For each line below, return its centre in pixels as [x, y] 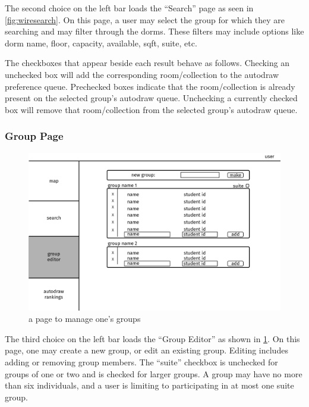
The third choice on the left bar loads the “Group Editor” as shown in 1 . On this [152, 338]
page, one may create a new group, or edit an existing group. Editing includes [146, 350]
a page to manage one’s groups [85, 319]
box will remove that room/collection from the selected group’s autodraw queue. [151, 109]
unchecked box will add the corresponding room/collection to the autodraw [142, 74]
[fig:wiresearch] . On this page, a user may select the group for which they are [145, 19]
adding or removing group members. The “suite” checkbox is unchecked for [141, 361]
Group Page [34, 136]
